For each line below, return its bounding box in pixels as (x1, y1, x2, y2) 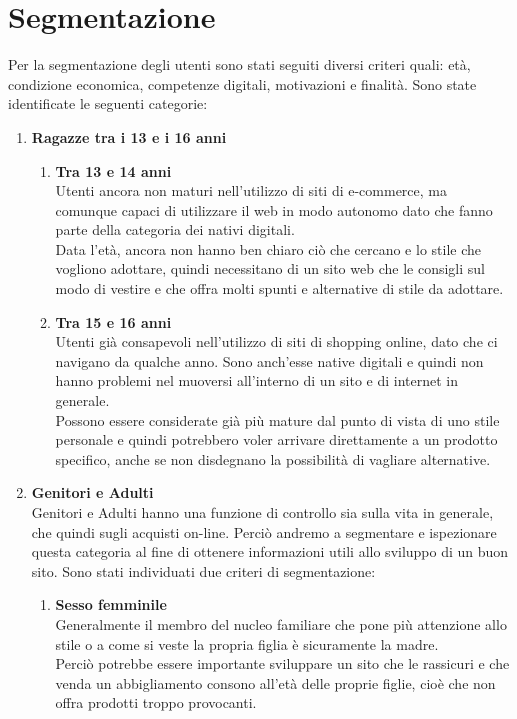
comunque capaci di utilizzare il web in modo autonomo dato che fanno (55, 199, 493, 220)
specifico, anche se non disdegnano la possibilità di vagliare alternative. (55, 448, 491, 469)
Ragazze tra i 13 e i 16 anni (31, 126, 227, 147)
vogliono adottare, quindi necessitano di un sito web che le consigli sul (55, 258, 485, 279)
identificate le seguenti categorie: (8, 93, 208, 114)
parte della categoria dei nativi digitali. (55, 219, 295, 240)
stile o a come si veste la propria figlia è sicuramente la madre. (55, 633, 439, 654)
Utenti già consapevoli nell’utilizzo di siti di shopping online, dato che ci (55, 331, 498, 352)
